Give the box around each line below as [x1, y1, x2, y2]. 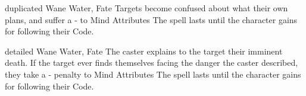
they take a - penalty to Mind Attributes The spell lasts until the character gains [5, 68, 301, 80]
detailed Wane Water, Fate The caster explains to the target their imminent [5, 44, 283, 57]
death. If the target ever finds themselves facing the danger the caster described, [5, 56, 298, 69]
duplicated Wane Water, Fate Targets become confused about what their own [5, 2, 288, 14]
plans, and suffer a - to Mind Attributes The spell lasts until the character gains [5, 13, 298, 25]
